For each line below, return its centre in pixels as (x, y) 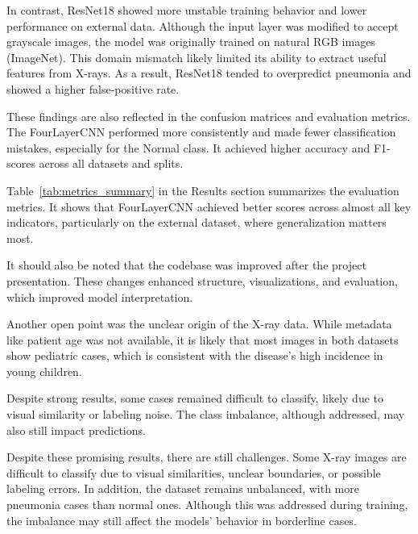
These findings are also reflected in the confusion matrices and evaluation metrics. (209, 116)
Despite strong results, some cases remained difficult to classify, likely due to (195, 398)
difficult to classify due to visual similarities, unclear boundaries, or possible (194, 472)
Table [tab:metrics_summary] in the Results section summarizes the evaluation (203, 190)
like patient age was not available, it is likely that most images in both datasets (203, 339)
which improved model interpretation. (100, 296)
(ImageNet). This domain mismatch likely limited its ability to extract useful (197, 57)
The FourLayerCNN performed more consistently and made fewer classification (201, 132)
